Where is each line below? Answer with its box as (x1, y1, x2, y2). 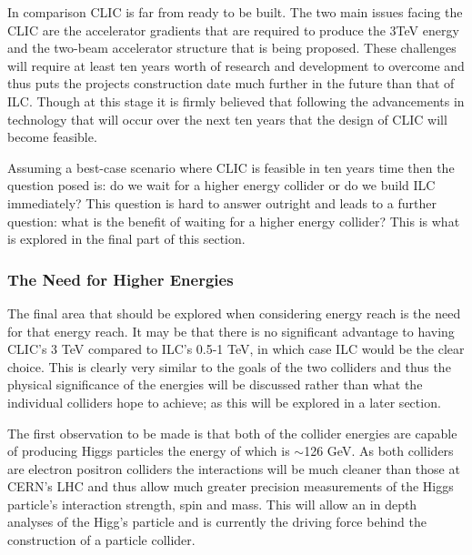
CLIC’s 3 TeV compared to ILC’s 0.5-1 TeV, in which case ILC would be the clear (7, 339, 465, 358)
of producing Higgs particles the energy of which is (7, 441, 290, 460)
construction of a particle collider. (7, 530, 196, 550)
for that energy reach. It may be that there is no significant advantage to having (7, 321, 455, 340)
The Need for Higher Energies (7, 267, 234, 290)
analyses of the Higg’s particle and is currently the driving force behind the (7, 512, 427, 531)
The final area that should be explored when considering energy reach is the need (7, 303, 461, 322)
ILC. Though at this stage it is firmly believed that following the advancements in (7, 91, 465, 110)
